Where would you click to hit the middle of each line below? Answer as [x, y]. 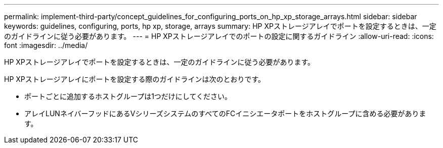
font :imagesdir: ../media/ [46, 45]
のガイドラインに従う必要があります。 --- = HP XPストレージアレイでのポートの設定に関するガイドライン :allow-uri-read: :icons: [219, 36]
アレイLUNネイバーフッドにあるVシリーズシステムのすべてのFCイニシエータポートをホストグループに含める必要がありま [225, 113]
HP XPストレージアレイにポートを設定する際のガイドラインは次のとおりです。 [135, 79]
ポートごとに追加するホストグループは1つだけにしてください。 [128, 96]
